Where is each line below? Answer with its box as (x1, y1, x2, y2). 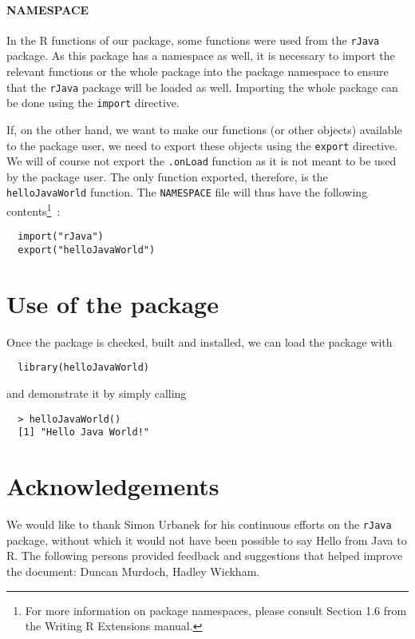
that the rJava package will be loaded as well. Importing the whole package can (6, 78, 398, 95)
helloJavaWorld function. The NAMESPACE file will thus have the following (6, 184, 368, 200)
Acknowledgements (6, 470, 219, 502)
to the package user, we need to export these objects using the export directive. (6, 137, 398, 153)
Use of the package (6, 287, 219, 319)
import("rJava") (18, 231, 104, 243)
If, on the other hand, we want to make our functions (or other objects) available (6, 121, 402, 137)
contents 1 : (6, 200, 61, 219)
